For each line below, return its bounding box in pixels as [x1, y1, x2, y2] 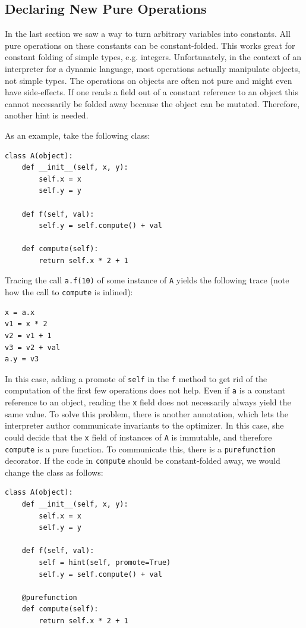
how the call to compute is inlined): [5, 286, 133, 298]
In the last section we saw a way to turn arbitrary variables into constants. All [5, 27, 291, 40]
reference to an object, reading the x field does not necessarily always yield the [5, 396, 291, 408]
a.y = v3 [5, 355, 39, 364]
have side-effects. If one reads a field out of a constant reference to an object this [5, 86, 298, 98]
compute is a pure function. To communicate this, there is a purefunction [5, 442, 276, 455]
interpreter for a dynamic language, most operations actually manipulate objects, [5, 62, 301, 74]
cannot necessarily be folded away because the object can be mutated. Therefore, [5, 97, 300, 110]
